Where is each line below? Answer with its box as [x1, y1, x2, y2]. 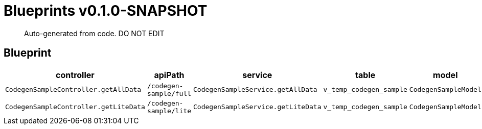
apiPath [154, 69, 185, 80]
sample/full [147, 89, 192, 97]
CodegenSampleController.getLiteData [5, 103, 145, 111]
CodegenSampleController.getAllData [5, 86, 142, 94]
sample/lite [147, 107, 192, 115]
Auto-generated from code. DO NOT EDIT [24, 29, 165, 38]
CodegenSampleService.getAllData [193, 86, 317, 94]
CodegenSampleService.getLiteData [193, 103, 322, 111]
